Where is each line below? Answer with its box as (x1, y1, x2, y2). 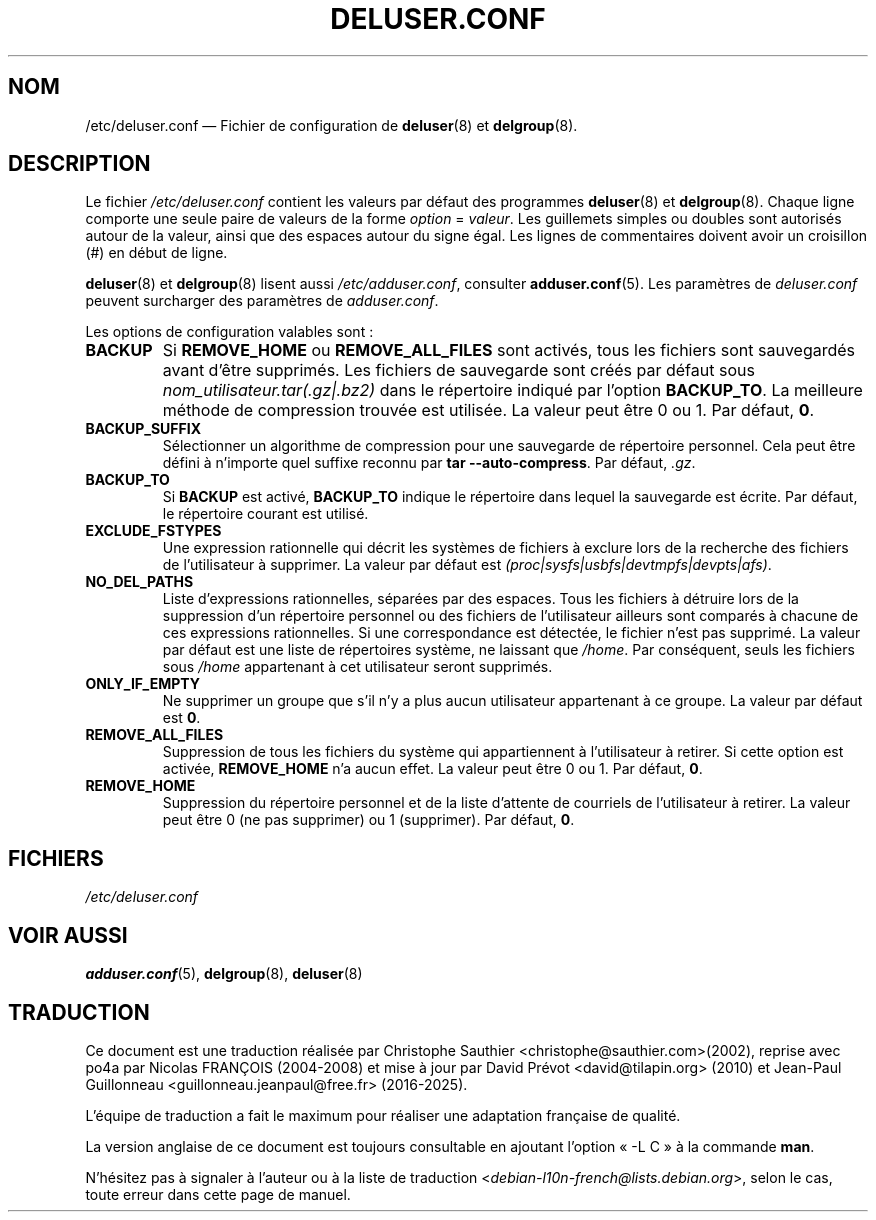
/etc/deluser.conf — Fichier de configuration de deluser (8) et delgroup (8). (85, 116, 578, 134)
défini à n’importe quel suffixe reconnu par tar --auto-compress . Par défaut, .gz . (162, 454, 696, 472)
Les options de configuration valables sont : (85, 323, 374, 341)
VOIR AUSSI (8, 922, 128, 948)
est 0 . (162, 709, 201, 727)
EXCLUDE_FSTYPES (85, 522, 222, 540)
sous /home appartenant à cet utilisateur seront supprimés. (162, 658, 553, 676)
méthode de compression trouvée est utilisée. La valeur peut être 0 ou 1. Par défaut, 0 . (162, 400, 815, 421)
